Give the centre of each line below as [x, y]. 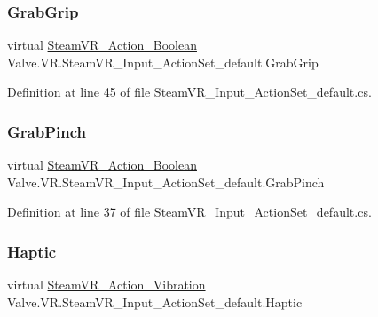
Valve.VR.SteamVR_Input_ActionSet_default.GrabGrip [163, 62]
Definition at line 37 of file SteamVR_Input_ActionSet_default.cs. [189, 212]
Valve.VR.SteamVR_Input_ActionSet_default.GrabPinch [166, 182]
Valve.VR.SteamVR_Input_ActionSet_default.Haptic [155, 301]
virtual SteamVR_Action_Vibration [106, 285]
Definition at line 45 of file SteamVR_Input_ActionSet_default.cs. [189, 92]
